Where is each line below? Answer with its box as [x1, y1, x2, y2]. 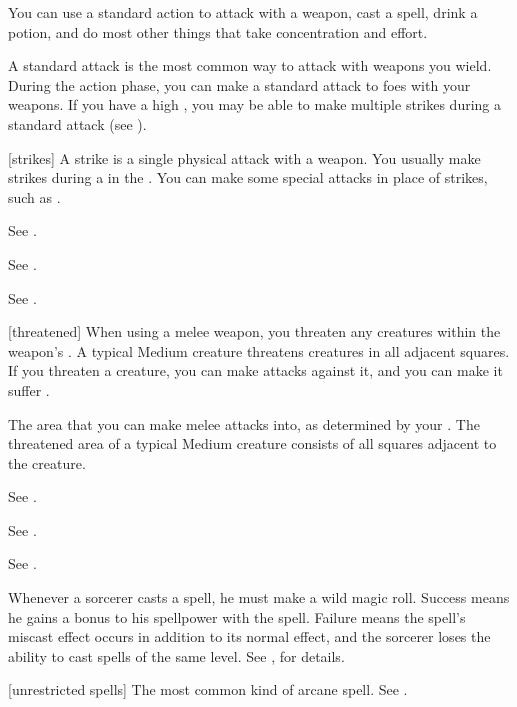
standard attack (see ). [8, 113, 147, 134]
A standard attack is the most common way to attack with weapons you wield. [8, 55, 492, 76]
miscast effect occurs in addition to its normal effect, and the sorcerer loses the [8, 626, 491, 647]
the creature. [8, 452, 86, 473]
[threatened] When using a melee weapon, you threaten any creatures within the [8, 321, 501, 342]
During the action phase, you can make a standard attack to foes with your [8, 74, 471, 95]
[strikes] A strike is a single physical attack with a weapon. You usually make [8, 147, 481, 168]
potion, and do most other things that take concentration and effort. [8, 21, 428, 42]
